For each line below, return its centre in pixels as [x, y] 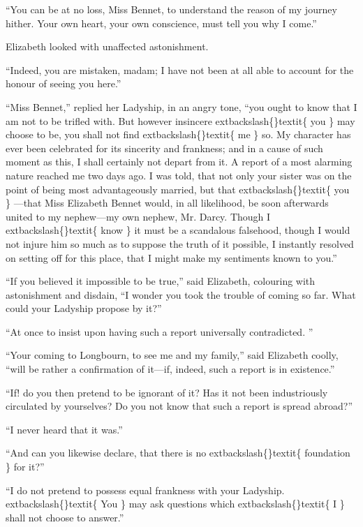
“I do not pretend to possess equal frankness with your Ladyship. [145, 490]
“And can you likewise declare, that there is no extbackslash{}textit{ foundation [178, 453]
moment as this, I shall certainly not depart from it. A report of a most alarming [179, 162]
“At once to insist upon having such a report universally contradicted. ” [160, 331]
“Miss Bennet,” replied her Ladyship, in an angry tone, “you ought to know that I [181, 106]
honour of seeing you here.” [64, 83]
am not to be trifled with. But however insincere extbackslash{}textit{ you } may [180, 120]
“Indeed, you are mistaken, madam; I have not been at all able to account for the [180, 69]
